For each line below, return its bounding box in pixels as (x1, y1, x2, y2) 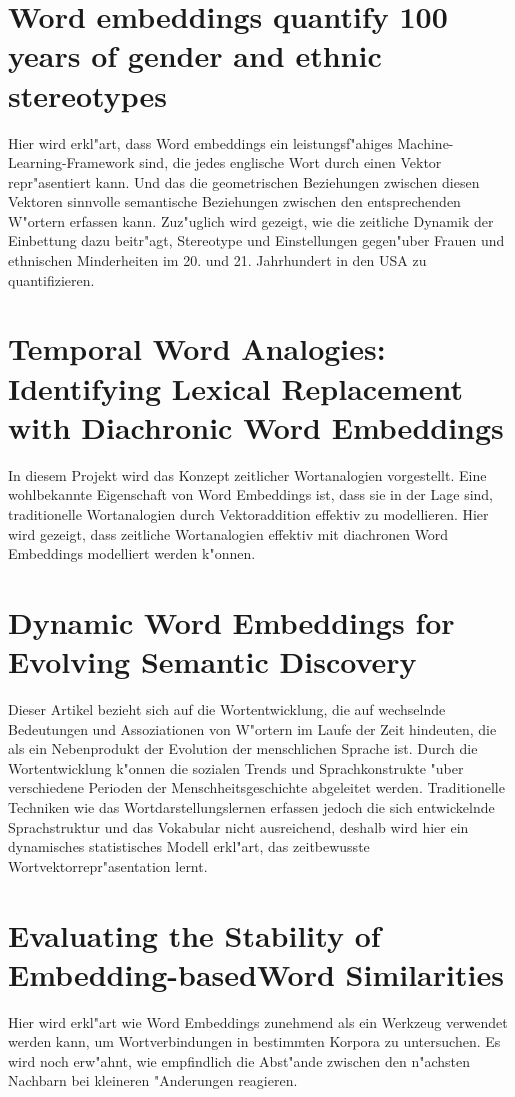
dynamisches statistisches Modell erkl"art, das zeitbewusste (8, 836, 370, 857)
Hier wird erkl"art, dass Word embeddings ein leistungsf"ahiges (8, 132, 393, 153)
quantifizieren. (8, 269, 95, 290)
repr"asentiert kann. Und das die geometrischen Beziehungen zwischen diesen (8, 171, 480, 192)
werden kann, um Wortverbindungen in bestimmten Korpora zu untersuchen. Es (8, 1031, 501, 1052)
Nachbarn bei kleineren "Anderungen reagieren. (8, 1070, 298, 1091)
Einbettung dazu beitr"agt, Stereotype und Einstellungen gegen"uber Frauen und (8, 230, 505, 251)
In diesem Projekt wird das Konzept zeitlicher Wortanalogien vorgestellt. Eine (8, 464, 487, 485)
